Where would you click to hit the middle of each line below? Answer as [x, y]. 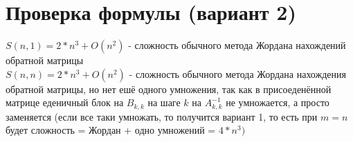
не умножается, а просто [278, 102]
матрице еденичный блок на [65, 102]
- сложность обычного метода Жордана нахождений [237, 45]
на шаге [164, 102]
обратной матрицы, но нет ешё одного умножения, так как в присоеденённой [169, 89]
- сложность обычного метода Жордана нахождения [237, 73]
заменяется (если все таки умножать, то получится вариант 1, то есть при [162, 116]
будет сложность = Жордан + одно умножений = [111, 130]
